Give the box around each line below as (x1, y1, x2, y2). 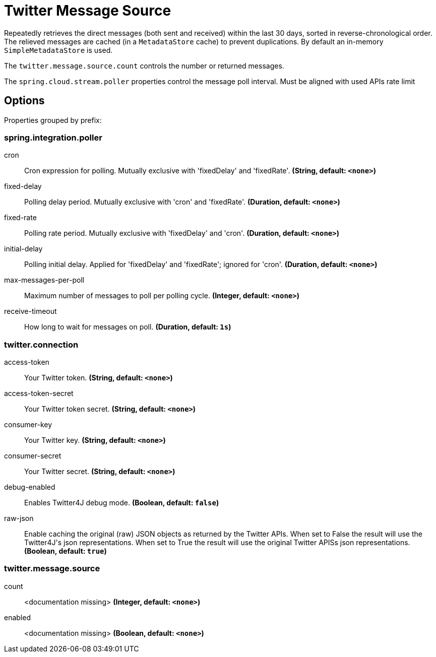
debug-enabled (4, 483, 55, 492)
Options (4, 94, 45, 107)
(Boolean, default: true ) (24, 547, 107, 556)
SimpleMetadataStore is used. (4, 45, 113, 54)
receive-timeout (4, 307, 57, 316)
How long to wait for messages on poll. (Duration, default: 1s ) (24, 322, 231, 332)
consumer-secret (4, 451, 61, 461)
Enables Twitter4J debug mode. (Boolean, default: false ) (24, 498, 219, 507)
